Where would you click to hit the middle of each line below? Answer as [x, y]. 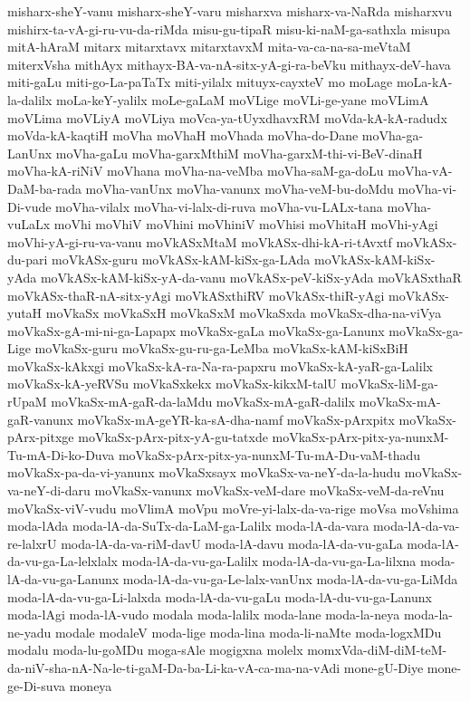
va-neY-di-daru [49, 490]
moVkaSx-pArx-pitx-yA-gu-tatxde [173, 437]
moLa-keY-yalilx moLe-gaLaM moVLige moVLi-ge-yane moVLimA [243, 99]
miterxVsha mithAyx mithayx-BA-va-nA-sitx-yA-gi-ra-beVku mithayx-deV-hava [229, 64]
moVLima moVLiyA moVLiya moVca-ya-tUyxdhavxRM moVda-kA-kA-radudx [227, 117]
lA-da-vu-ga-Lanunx [63, 579]
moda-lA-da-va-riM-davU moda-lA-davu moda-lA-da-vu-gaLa [232, 543]
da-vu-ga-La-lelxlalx [62, 561]
